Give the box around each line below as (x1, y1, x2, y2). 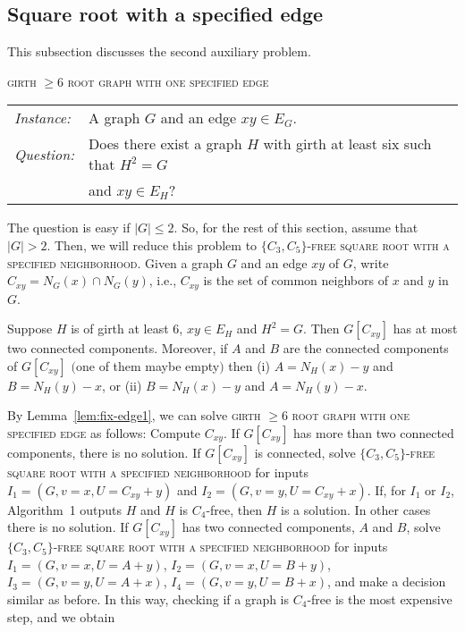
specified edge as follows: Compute (7, 424, 201, 442)
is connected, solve (254, 443, 356, 461)
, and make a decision (327, 572, 446, 591)
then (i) (228, 356, 270, 375)
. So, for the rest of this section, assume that (173, 218, 418, 237)
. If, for (367, 480, 406, 499)
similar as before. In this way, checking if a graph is (7, 589, 290, 608)
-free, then (206, 500, 263, 518)
